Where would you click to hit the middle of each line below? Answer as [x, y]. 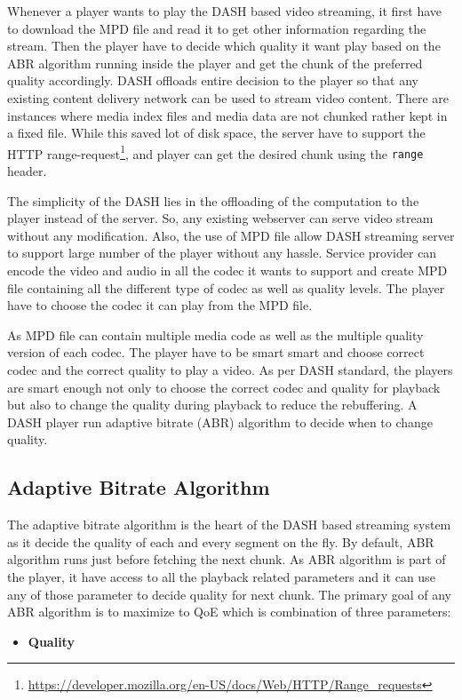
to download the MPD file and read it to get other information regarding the [217, 28]
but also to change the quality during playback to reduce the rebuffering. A [212, 405]
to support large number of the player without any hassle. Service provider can [222, 253]
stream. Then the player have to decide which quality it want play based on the [224, 46]
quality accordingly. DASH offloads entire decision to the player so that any [213, 80]
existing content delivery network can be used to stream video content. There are [228, 97]
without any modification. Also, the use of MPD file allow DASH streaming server [231, 235]
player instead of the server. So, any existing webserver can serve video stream [220, 218]
